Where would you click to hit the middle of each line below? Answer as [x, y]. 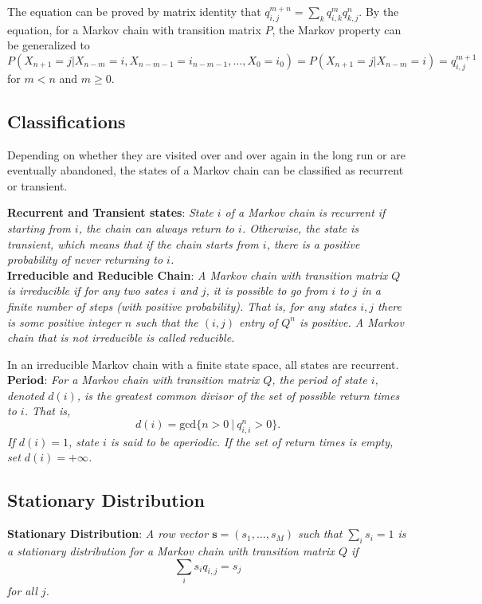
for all [22, 590]
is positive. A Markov [352, 322]
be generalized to [49, 45]
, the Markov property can [337, 29]
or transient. [37, 185]
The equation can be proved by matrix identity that [134, 11]
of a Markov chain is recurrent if [305, 212]
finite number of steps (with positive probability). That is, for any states [182, 306]
